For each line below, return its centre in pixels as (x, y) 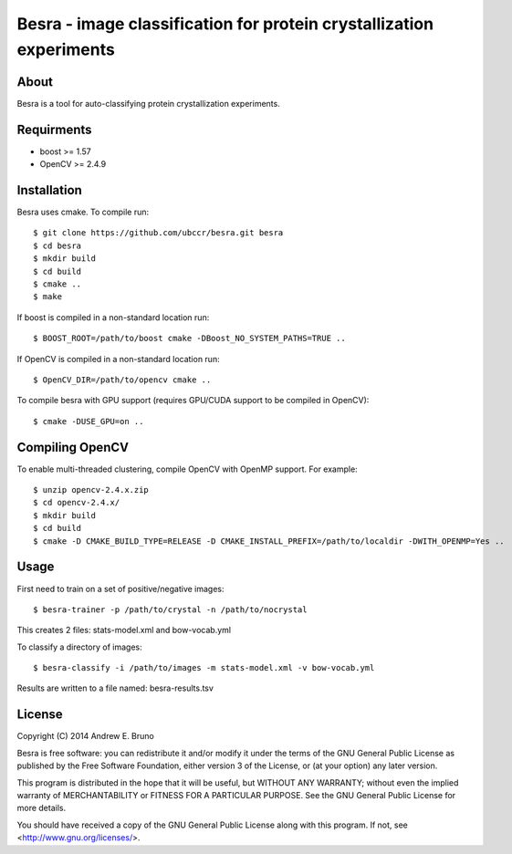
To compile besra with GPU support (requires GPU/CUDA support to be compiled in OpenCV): (193, 401)
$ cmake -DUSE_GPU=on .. (89, 421)
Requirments (54, 129)
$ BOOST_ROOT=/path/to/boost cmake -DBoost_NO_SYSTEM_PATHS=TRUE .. (189, 338)
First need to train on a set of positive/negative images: (120, 588)
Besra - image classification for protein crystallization (225, 24)
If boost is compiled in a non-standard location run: (113, 317)
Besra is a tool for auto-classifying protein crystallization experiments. (148, 103)
